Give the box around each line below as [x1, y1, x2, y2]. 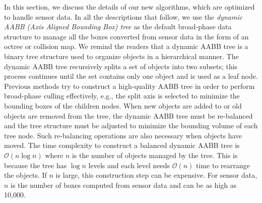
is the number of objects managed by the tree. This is [72, 149, 238, 160]
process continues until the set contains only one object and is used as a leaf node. [4, 71, 258, 81]
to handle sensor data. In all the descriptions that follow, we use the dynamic [4, 11, 243, 22]
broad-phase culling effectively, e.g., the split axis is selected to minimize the [4, 90, 240, 101]
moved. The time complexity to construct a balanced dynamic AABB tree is [4, 140, 240, 150]
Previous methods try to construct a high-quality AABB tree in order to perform [4, 80, 255, 91]
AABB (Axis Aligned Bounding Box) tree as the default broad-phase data [4, 21, 232, 32]
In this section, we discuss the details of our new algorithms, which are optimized [4, 2, 255, 12]
